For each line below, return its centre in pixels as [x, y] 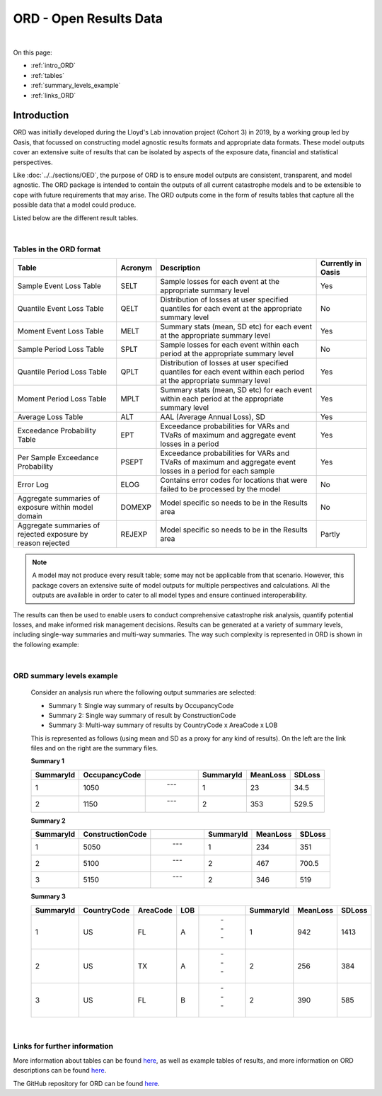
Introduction [41, 116]
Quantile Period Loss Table [62, 372]
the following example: [46, 644]
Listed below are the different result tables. [75, 218]
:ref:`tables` [48, 75]
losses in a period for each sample [218, 471]
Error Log [33, 485]
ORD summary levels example [65, 675]
